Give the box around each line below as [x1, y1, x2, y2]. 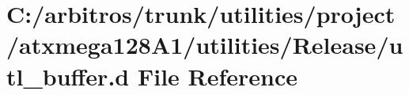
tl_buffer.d [6, 59, 130, 92]
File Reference [137, 59, 298, 92]
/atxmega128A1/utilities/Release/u [6, 28, 403, 61]
